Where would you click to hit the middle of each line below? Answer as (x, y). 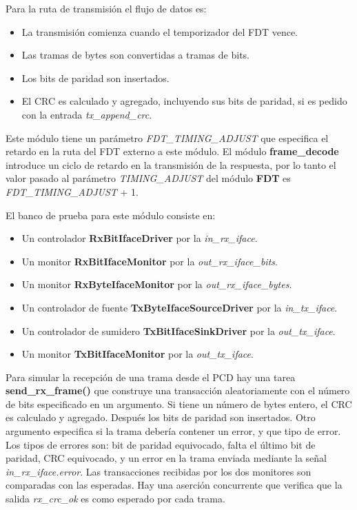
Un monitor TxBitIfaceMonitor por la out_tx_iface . (137, 354)
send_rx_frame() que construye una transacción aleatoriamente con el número (178, 390)
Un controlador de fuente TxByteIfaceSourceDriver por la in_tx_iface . (180, 307)
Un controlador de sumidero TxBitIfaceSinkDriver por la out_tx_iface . (178, 330)
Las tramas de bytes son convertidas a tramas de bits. (135, 55)
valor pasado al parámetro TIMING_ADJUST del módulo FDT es (148, 178)
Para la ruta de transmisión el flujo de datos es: (106, 8)
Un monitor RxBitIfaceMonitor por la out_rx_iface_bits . (150, 261)
